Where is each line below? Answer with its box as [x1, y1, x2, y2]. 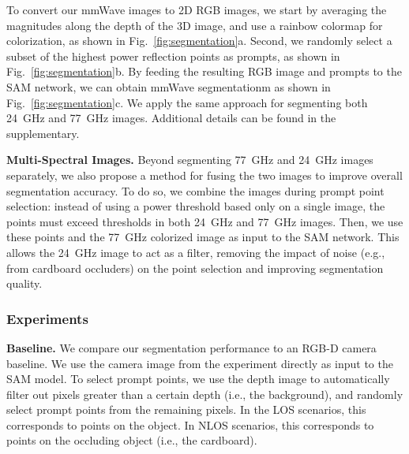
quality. [6, 275, 43, 292]
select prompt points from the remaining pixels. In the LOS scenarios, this [6, 401, 366, 418]
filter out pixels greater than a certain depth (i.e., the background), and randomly [6, 385, 403, 402]
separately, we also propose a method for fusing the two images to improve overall [6, 166, 403, 183]
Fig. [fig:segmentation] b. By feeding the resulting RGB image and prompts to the [6, 63, 402, 80]
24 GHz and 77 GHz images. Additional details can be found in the [6, 110, 336, 126]
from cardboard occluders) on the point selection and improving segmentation [6, 259, 384, 276]
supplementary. [6, 125, 80, 141]
